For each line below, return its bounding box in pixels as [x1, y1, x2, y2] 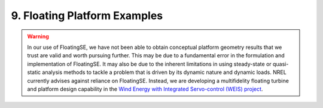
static [27, 69, 41, 76]
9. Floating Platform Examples [11, 9, 163, 22]
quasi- [272, 60, 289, 67]
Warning [27, 33, 49, 40]
